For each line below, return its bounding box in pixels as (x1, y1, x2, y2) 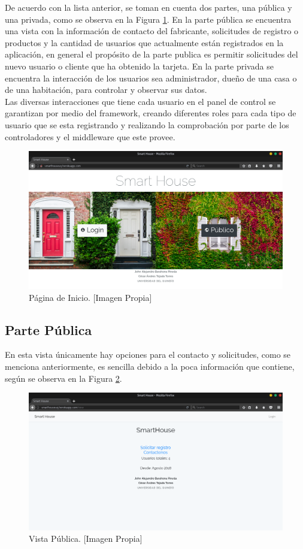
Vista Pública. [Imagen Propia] (29, 532, 143, 545)
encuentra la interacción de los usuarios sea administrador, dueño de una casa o (5, 71, 297, 84)
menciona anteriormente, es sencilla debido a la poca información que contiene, (5, 360, 295, 372)
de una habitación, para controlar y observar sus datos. (5, 83, 207, 96)
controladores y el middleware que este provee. (5, 130, 175, 143)
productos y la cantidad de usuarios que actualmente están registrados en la (5, 36, 284, 49)
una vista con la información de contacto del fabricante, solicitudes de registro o (5, 25, 299, 37)
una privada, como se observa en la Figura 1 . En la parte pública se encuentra (5, 13, 292, 25)
